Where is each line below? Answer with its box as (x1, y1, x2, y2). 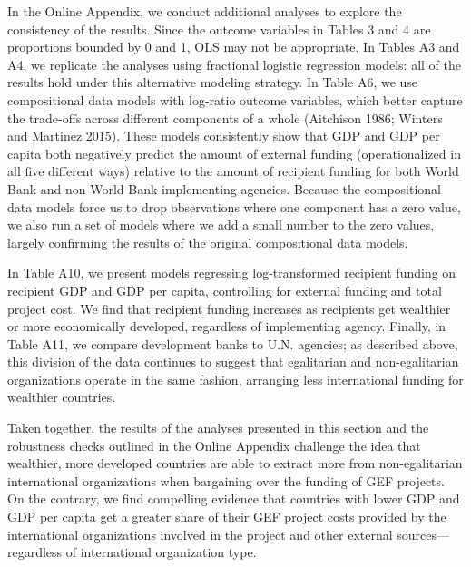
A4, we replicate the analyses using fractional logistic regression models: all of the (7, 54, 461, 73)
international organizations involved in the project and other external (7, 524, 393, 543)
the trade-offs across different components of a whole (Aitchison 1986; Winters (7, 108, 443, 127)
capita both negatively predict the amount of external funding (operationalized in (7, 143, 461, 162)
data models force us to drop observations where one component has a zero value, (7, 197, 461, 216)
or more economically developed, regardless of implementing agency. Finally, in (7, 317, 446, 336)
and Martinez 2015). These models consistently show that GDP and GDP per (7, 126, 440, 145)
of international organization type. (65, 543, 257, 562)
